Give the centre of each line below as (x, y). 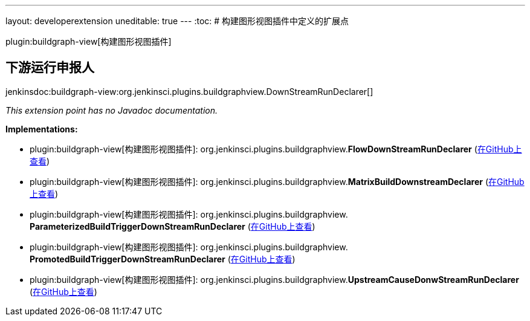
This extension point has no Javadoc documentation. (112, 110)
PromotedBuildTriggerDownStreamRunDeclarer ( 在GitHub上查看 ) (163, 259)
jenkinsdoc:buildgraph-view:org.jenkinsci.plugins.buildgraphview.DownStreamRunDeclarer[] (189, 91)
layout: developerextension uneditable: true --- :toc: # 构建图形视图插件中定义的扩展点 (177, 21)
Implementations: (42, 129)
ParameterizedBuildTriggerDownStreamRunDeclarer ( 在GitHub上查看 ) (173, 226)
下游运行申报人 (50, 68)
